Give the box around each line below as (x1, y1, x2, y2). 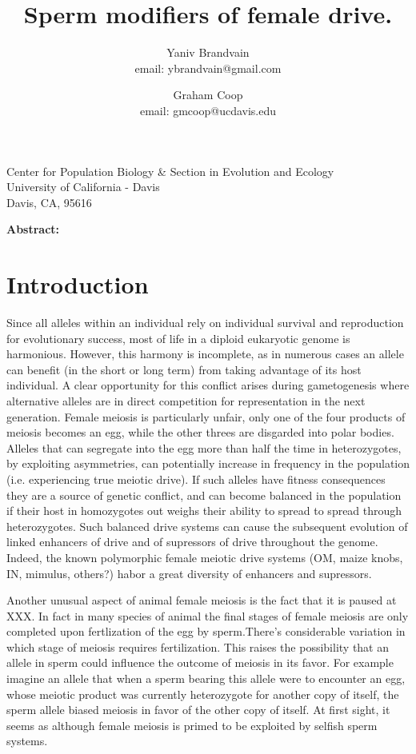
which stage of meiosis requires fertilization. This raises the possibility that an (6, 638, 390, 655)
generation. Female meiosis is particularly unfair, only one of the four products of (6, 408, 406, 425)
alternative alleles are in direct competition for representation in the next (6, 392, 366, 409)
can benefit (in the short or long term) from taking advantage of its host (6, 361, 362, 377)
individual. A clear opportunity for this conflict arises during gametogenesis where (6, 377, 410, 393)
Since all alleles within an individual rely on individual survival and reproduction (6, 314, 404, 330)
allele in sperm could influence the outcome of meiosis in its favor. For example (6, 654, 394, 671)
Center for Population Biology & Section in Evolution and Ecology (6, 162, 334, 179)
